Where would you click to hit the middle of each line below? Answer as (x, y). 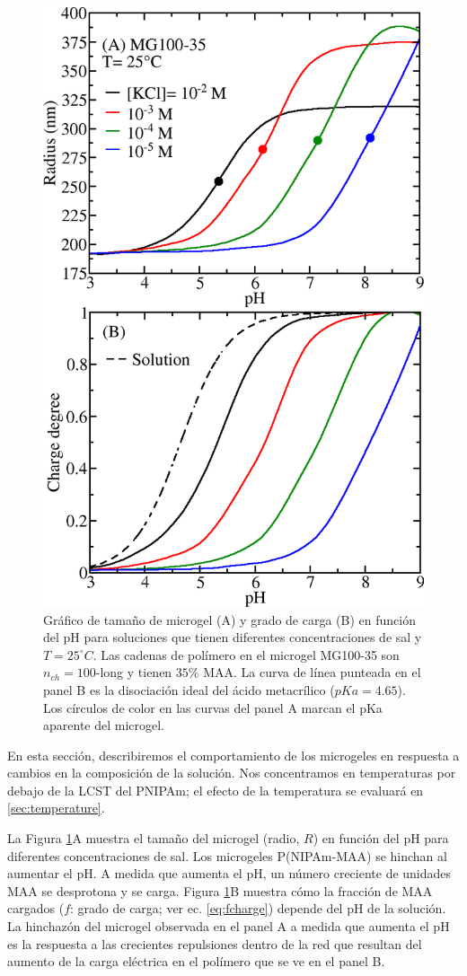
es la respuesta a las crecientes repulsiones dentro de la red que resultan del (215, 943)
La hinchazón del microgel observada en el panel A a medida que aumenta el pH (229, 926)
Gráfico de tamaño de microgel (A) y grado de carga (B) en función (229, 619)
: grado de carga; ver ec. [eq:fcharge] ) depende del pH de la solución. (258, 908)
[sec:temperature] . (56, 808)
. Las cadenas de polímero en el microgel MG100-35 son (246, 654)
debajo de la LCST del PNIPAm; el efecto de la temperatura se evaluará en (216, 790)
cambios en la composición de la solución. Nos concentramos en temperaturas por (232, 773)
